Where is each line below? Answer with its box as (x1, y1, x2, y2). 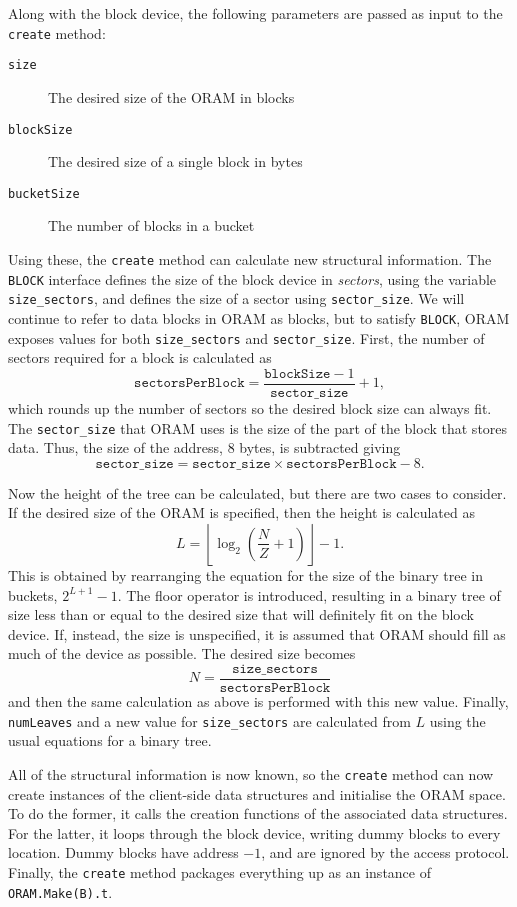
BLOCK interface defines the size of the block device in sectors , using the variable (8, 268, 497, 289)
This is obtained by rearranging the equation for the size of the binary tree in (8, 564, 483, 585)
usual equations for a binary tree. (8, 730, 212, 751)
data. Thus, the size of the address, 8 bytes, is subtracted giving (8, 437, 401, 458)
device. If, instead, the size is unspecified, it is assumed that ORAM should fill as (8, 623, 506, 644)
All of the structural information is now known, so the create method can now (8, 763, 494, 784)
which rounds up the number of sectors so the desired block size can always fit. (8, 397, 492, 418)
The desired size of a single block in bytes (48, 151, 303, 172)
